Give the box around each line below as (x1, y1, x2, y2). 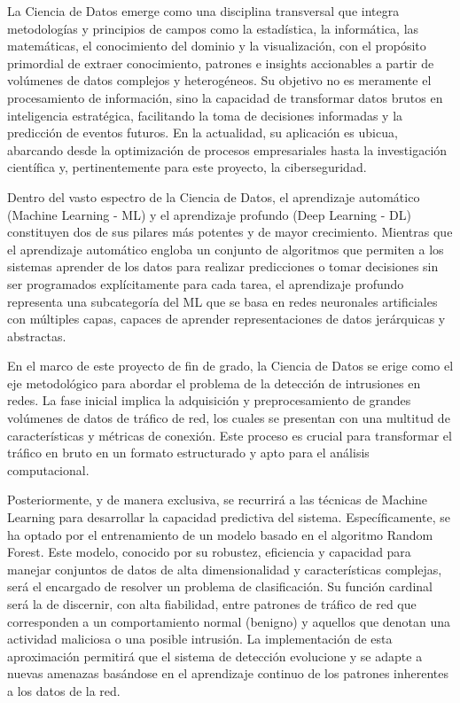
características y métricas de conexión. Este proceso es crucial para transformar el (7, 426, 452, 444)
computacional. (7, 460, 90, 479)
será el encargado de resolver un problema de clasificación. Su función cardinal (7, 577, 433, 596)
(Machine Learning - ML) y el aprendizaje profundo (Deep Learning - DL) (7, 205, 411, 223)
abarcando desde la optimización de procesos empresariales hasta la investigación (7, 140, 448, 159)
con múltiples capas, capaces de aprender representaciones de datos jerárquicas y (7, 309, 446, 328)
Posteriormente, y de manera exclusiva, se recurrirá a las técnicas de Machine (7, 490, 428, 509)
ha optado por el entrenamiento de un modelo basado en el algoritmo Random (7, 525, 433, 543)
